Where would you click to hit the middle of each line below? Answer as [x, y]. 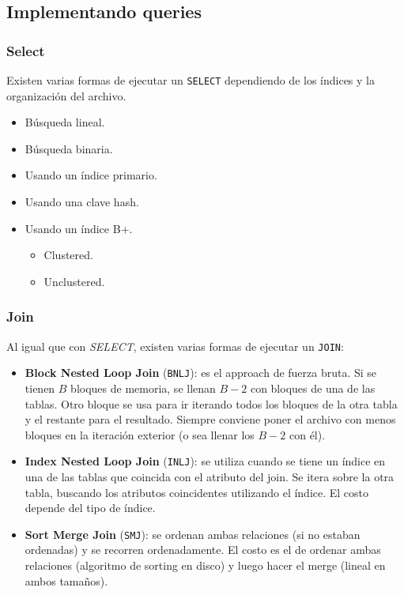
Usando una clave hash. [82, 202]
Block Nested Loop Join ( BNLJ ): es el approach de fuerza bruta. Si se [201, 373]
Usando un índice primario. [91, 175]
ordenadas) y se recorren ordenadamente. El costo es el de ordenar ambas [203, 550]
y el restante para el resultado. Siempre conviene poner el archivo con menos [210, 419]
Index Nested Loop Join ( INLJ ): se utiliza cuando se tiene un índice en [205, 461]
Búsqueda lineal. [65, 122]
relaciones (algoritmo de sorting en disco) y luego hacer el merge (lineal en [205, 565]
